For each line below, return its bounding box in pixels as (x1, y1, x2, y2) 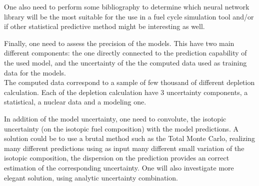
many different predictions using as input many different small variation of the (4, 142, 244, 153)
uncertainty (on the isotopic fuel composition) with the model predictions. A (4, 123, 238, 133)
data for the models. (4, 67, 66, 77)
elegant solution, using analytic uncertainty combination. (4, 172, 178, 182)
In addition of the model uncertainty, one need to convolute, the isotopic (4, 113, 226, 123)
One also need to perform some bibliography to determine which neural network (4, 1, 249, 11)
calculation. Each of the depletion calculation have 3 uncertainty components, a (4, 86, 248, 97)
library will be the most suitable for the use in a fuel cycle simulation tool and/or (4, 11, 254, 21)
